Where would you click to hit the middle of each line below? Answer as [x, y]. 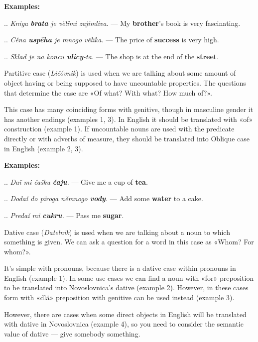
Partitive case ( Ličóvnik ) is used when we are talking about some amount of [120, 73]
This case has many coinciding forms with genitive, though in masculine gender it [129, 109]
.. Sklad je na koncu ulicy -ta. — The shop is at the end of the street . [111, 56]
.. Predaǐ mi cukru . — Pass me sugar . [64, 215]
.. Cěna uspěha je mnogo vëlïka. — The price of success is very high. [112, 40]
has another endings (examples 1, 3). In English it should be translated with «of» [129, 119]
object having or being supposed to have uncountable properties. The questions [125, 82]
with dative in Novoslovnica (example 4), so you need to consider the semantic [124, 324]
